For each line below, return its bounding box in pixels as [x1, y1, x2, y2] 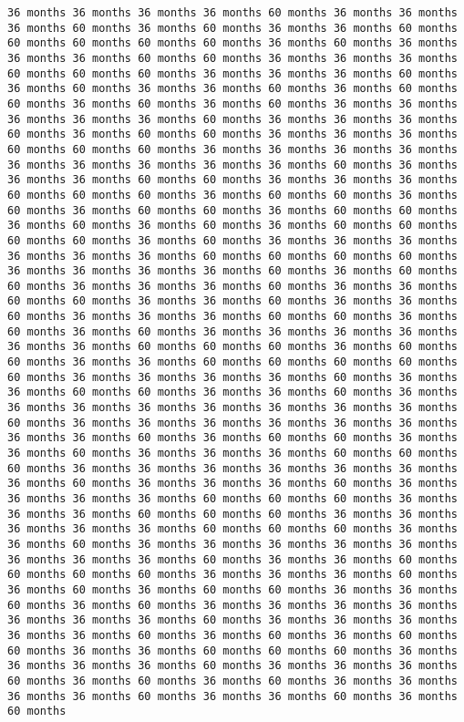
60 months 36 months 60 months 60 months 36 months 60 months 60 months [7, 203, 458, 217]
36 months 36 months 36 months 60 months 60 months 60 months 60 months [7, 249, 458, 263]
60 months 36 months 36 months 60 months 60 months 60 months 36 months [7, 644, 458, 657]
